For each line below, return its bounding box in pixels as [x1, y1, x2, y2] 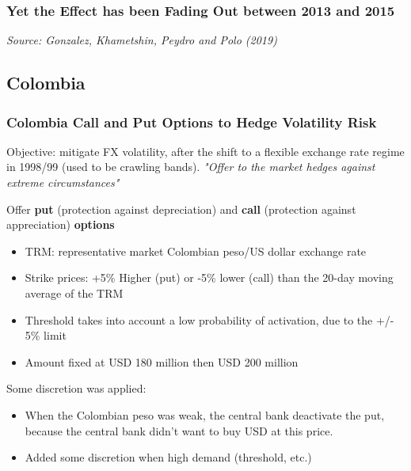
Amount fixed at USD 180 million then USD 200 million [25, 353, 299, 370]
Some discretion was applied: [6, 380, 147, 397]
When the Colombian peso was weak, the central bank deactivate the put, [25, 406, 385, 423]
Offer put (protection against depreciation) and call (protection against [6, 200, 356, 217]
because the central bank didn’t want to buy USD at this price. [25, 422, 333, 439]
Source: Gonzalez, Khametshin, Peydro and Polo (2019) [6, 32, 277, 48]
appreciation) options [6, 216, 115, 233]
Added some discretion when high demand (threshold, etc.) [25, 449, 312, 465]
